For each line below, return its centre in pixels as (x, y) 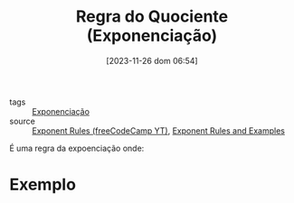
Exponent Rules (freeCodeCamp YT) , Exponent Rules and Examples (158, 130)
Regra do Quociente (152, 17)
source (23, 121)
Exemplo (43, 185)
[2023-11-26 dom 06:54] (152, 60)
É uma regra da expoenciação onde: (77, 148)
